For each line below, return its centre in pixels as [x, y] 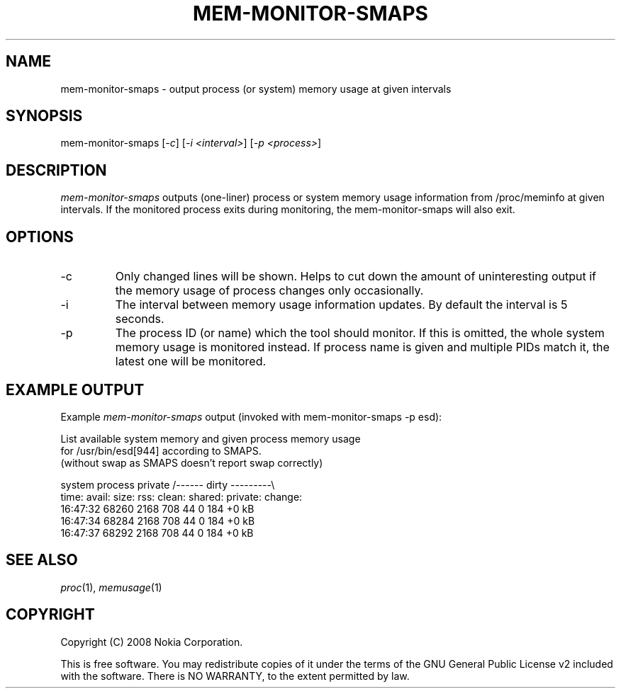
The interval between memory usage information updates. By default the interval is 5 [341, 305]
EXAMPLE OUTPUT [75, 389]
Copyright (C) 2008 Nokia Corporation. [152, 642]
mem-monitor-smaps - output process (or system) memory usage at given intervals [256, 89]
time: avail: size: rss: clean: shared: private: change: [181, 496]
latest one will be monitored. [191, 362]
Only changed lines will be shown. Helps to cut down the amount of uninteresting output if [356, 277]
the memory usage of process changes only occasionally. [269, 291]
